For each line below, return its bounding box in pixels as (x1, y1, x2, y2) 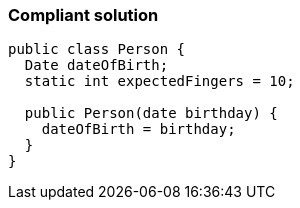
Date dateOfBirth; (24, 57, 169, 74)
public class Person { (8, 41, 186, 58)
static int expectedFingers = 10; (24, 73, 295, 90)
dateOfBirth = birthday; (41, 121, 236, 138)
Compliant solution (8, 5, 159, 25)
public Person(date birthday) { (24, 105, 278, 122)
